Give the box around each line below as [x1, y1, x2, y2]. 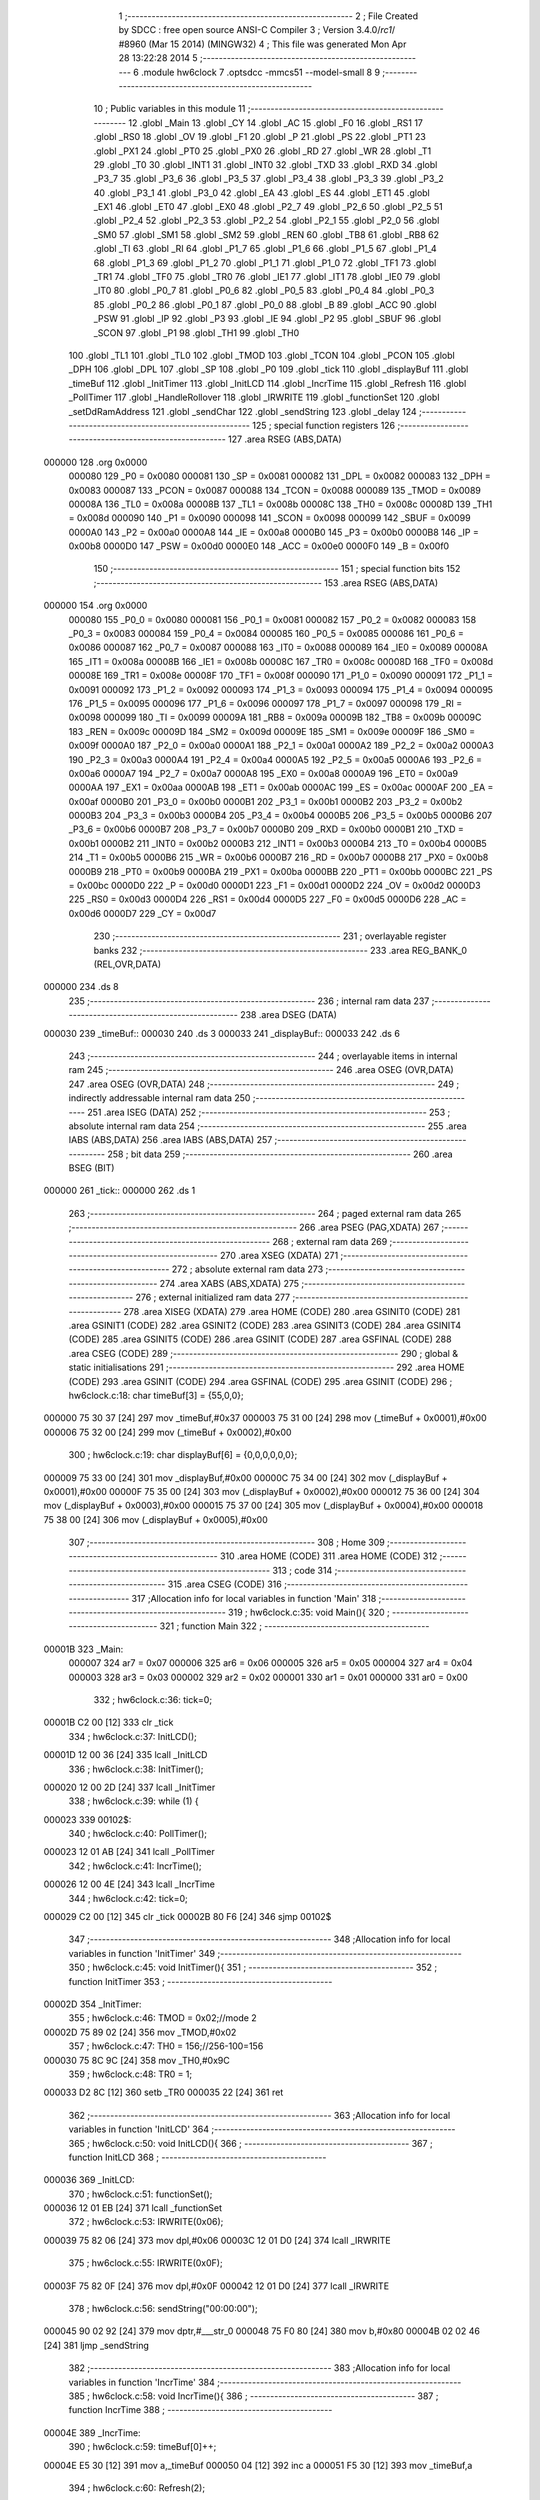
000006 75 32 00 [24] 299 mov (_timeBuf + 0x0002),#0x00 [43, 1426, 292, 1438]
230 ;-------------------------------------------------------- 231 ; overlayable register [93, 930, 447, 942]
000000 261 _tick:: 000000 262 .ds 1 [43, 1185, 196, 1197]
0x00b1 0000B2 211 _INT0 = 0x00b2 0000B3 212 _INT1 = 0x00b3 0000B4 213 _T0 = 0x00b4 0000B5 [68, 837, 487, 849]
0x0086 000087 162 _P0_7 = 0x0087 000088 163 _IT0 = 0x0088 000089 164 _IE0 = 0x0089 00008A [68, 641, 489, 654]
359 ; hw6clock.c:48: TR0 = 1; [68, 2068, 193, 2080]
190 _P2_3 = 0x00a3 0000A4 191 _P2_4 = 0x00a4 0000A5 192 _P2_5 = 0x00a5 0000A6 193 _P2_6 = [68, 753, 483, 765]
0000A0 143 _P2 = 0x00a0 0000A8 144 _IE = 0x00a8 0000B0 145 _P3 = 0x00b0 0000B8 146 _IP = [68, 526, 479, 538]
